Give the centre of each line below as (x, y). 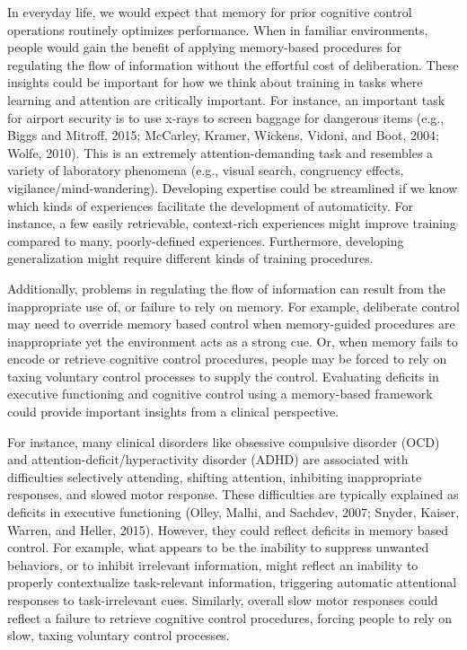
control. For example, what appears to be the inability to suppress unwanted (218, 547)
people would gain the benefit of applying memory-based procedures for (205, 47)
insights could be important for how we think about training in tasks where (215, 82)
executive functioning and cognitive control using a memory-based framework (220, 394)
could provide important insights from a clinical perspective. (173, 412)
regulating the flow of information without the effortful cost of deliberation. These (233, 64)
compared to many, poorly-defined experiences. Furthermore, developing (206, 240)
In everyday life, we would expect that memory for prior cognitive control (210, 12)
